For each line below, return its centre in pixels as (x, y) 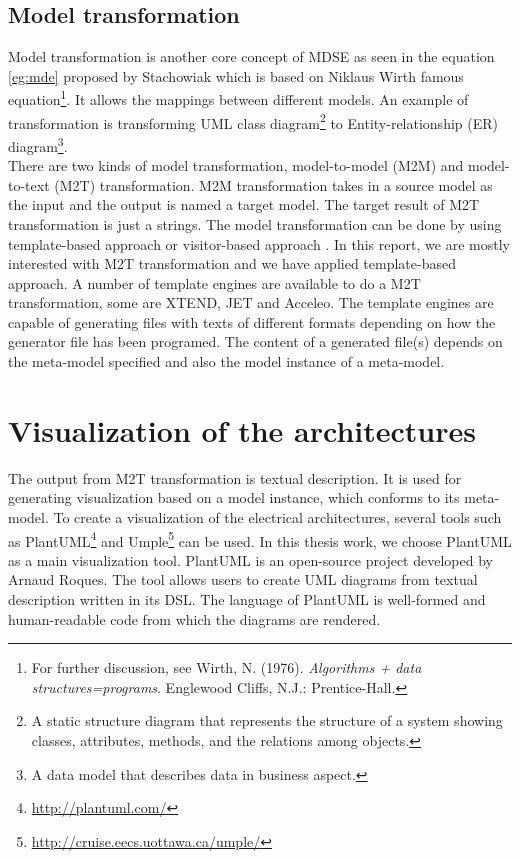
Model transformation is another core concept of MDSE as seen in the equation (251, 56)
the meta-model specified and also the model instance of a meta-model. (226, 361)
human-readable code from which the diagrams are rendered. (194, 618)
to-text (29, 184)
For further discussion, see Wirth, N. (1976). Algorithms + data (226, 667)
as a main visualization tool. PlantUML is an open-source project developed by (250, 559)
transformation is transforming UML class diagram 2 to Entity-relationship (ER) (253, 121)
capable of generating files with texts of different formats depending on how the (252, 321)
